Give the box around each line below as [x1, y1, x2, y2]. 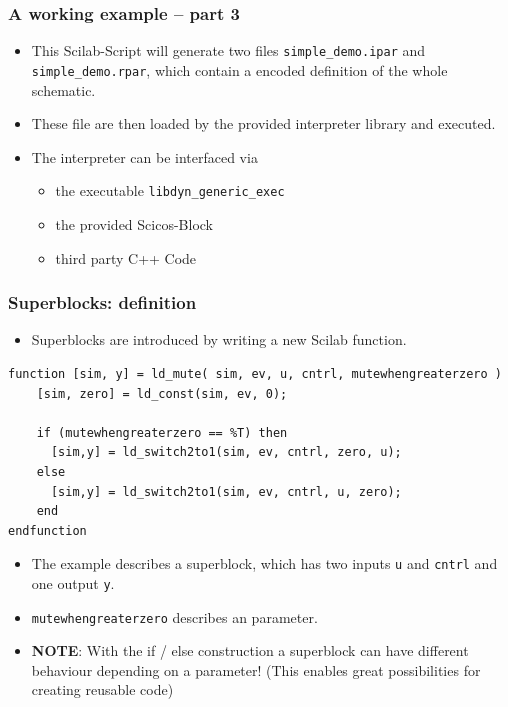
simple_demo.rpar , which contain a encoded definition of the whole [31, 59, 448, 80]
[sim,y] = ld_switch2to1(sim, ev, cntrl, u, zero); [50, 484, 402, 499]
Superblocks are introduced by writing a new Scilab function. [31, 329, 407, 350]
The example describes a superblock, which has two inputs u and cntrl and [31, 553, 498, 574]
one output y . [31, 572, 115, 593]
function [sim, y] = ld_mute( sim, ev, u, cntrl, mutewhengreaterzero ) [8, 366, 502, 381]
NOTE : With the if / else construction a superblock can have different [31, 640, 469, 661]
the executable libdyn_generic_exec [55, 180, 285, 201]
